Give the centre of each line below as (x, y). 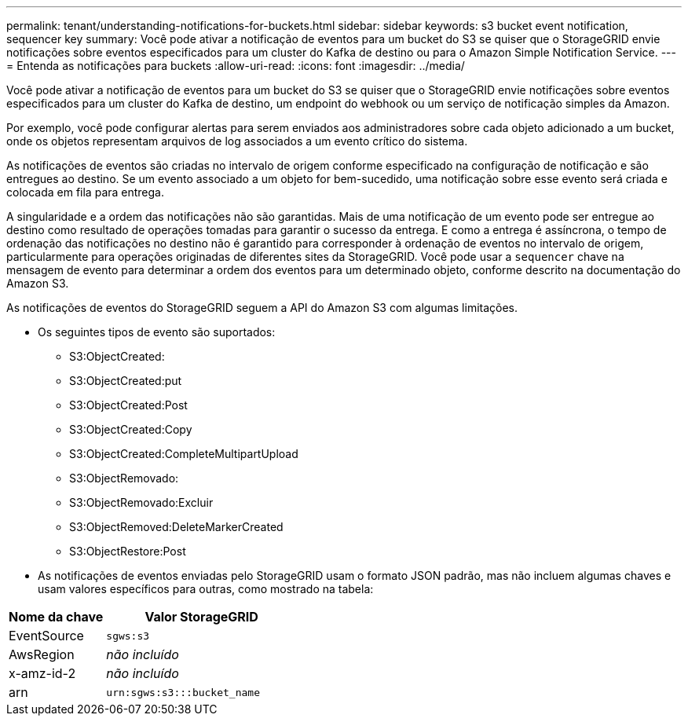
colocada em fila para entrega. (86, 192)
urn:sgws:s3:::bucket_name (183, 692)
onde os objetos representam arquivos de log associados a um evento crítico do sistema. (237, 141)
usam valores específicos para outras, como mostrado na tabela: (206, 589)
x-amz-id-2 (42, 673)
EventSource (46, 636)
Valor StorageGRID (201, 617)
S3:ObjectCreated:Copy (131, 429)
